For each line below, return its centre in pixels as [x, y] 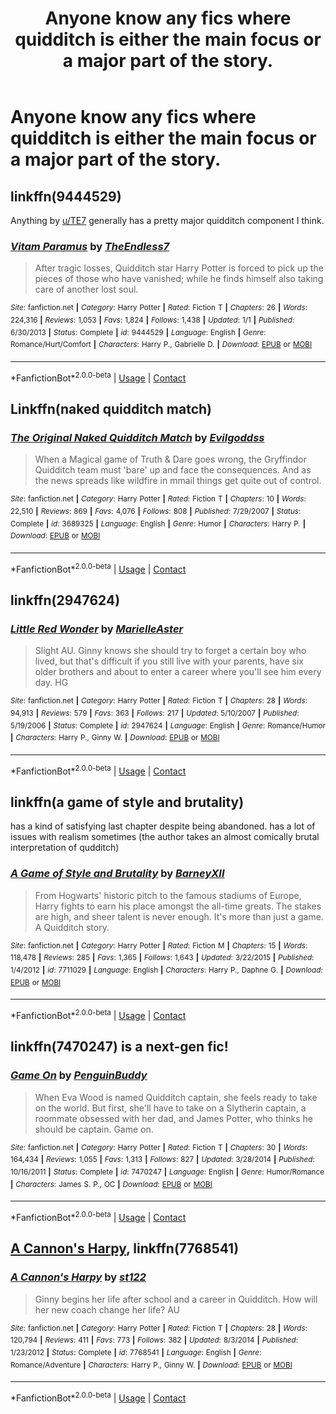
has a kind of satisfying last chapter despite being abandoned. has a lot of [163, 826]
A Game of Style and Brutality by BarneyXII [117, 874]
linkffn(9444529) [66, 196]
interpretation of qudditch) [65, 848]
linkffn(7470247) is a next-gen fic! [119, 1047]
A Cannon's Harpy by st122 [78, 1277]
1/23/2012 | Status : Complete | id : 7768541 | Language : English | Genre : [136, 1352]
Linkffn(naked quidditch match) [111, 408]
